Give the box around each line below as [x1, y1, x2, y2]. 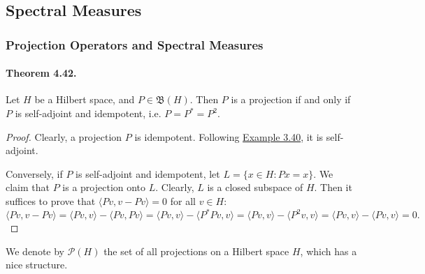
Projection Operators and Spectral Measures [6, 36, 264, 53]
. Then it [314, 180, 352, 195]
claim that [6, 180, 50, 195]
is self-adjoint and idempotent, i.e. [15, 106, 161, 121]
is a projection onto [62, 180, 146, 195]
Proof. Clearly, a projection [6, 129, 122, 144]
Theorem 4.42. [6, 66, 77, 80]
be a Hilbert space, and [34, 92, 135, 107]
